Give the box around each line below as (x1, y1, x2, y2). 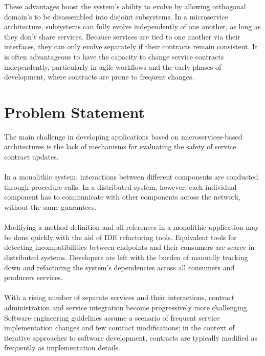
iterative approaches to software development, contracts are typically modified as (4, 332, 258, 343)
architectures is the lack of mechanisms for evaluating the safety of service (4, 141, 236, 152)
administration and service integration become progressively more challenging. (4, 302, 249, 312)
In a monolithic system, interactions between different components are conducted (4, 171, 258, 182)
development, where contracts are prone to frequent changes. (4, 71, 194, 82)
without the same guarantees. (4, 202, 97, 212)
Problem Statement (4, 101, 145, 122)
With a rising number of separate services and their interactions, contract (4, 292, 235, 303)
